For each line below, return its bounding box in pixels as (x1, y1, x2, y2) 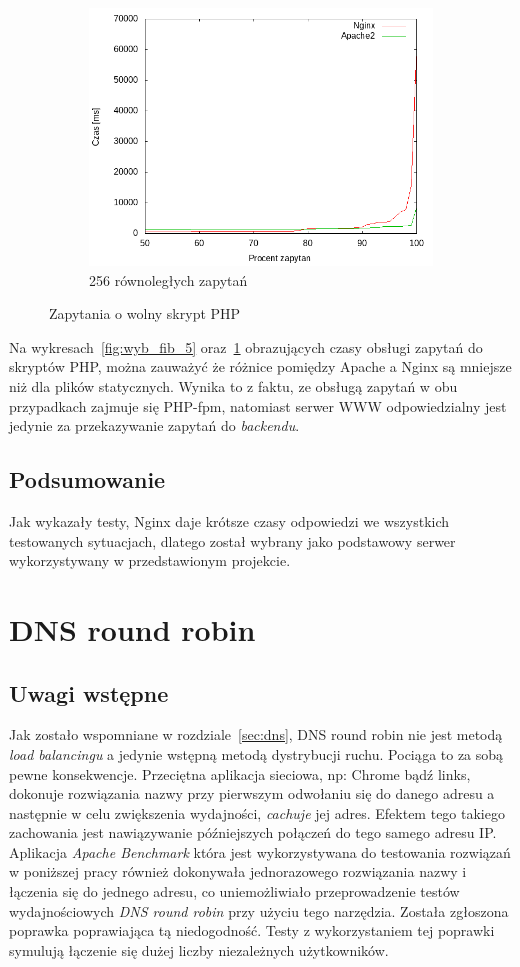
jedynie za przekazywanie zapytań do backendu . (9, 415, 300, 436)
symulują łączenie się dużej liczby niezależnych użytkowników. (9, 939, 389, 960)
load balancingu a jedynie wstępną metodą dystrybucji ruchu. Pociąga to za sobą (9, 743, 504, 764)
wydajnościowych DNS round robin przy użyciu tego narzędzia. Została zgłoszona (9, 900, 509, 921)
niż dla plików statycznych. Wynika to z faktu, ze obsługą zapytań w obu (9, 375, 458, 396)
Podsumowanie (9, 464, 166, 495)
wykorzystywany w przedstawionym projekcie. (9, 550, 291, 571)
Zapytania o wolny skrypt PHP (49, 303, 241, 324)
